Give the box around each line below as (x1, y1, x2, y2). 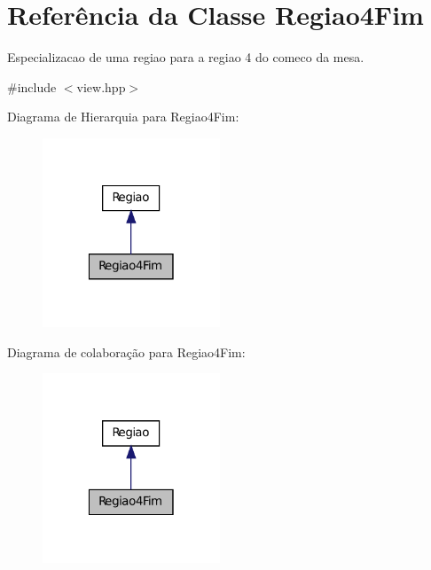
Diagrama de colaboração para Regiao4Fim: (7, 342, 246, 361)
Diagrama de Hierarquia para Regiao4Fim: (7, 107, 239, 126)
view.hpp (76, 77, 126, 96)
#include (7, 77, 57, 96)
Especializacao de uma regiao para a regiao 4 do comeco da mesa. (7, 48, 364, 66)
